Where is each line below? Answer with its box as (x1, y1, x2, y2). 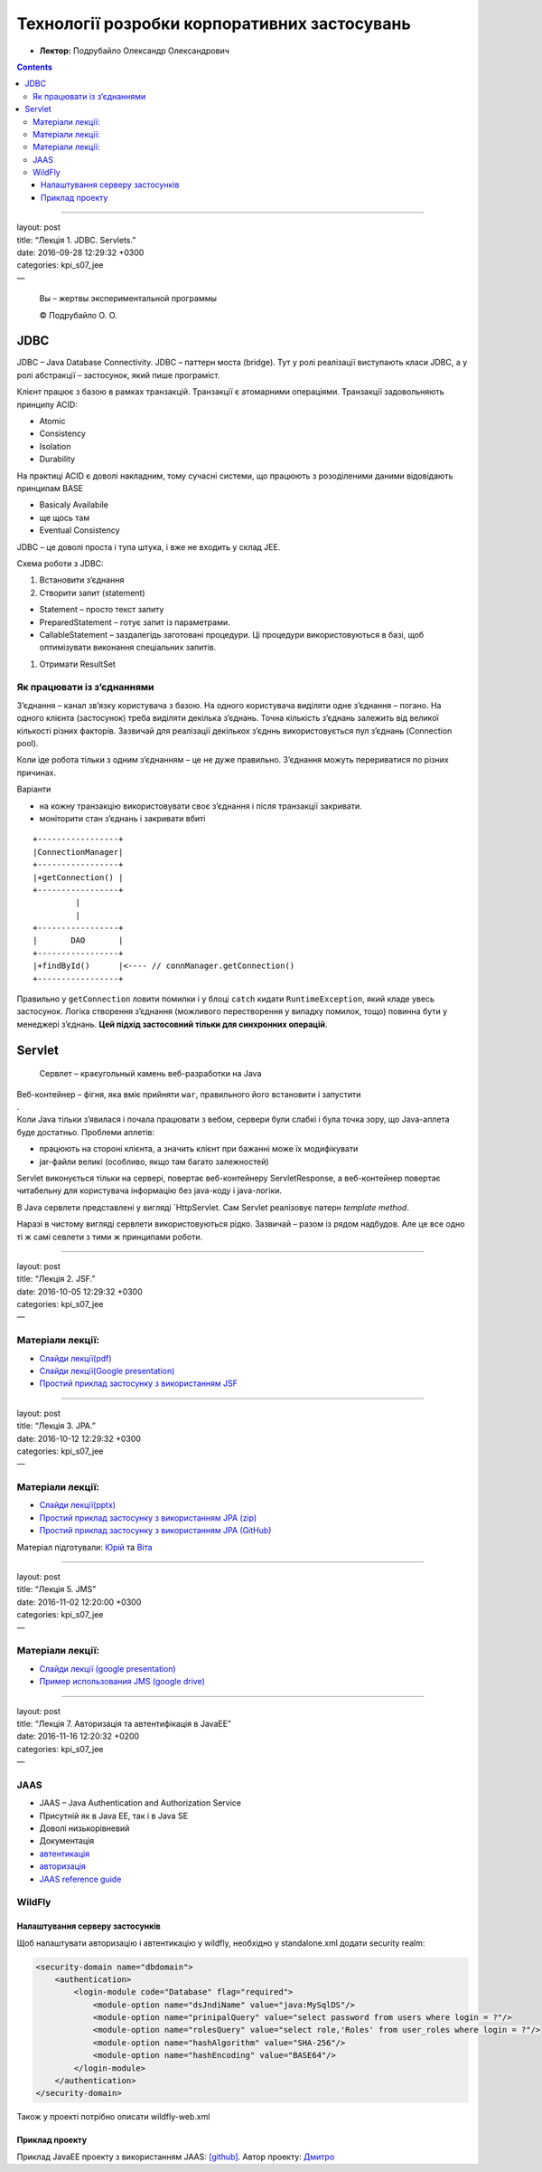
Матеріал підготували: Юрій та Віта (16, 1541, 153, 1552)
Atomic (39, 416, 66, 427)
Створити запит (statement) (39, 587, 145, 598)
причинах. (16, 767, 57, 778)
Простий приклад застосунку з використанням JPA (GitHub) (39, 1525, 272, 1536)
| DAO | (33, 935, 124, 945)
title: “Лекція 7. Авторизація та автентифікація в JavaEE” (16, 1718, 232, 1729)
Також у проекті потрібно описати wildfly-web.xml (16, 2111, 210, 2122)
